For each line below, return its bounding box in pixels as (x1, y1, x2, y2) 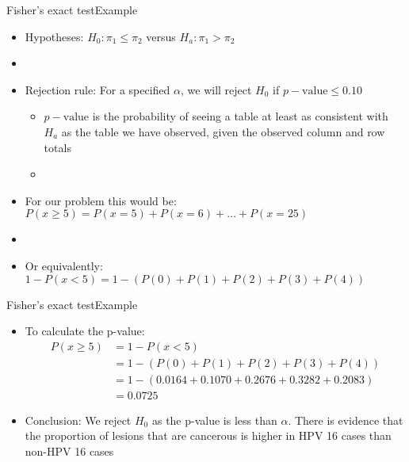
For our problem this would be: (25, 192, 177, 208)
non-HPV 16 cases (25, 443, 114, 460)
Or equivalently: (25, 257, 103, 273)
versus (146, 28, 176, 44)
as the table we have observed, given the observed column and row (61, 123, 385, 139)
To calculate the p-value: (25, 323, 145, 339)
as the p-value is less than (151, 411, 277, 428)
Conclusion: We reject (25, 411, 132, 428)
